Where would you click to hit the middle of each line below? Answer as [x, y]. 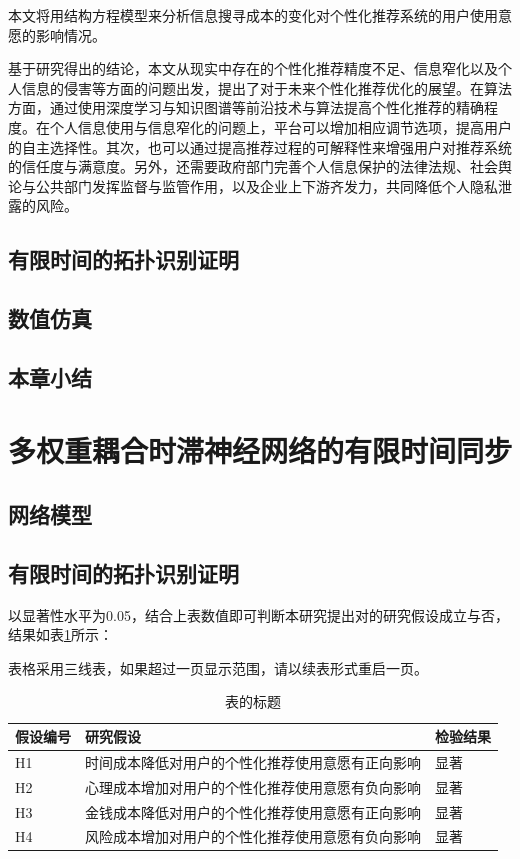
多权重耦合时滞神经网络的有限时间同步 [260, 450]
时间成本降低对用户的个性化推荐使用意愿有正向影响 [253, 761]
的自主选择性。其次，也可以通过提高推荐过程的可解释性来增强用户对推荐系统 [260, 146]
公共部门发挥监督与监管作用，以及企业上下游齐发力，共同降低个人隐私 [266, 185]
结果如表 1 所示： [60, 634]
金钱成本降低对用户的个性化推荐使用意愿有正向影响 [253, 811]
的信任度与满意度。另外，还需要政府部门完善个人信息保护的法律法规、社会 [253, 166]
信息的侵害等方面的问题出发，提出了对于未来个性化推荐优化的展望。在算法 [266, 87]
